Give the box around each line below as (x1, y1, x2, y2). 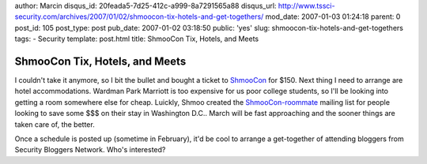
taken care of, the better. (14, 119, 95, 129)
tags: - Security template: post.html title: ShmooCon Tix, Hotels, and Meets (14, 34, 259, 43)
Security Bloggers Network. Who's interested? (14, 145, 166, 155)
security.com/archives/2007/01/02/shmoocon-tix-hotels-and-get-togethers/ (14, 12, 264, 21)
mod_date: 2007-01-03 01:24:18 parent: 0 (265, 12, 401, 21)
